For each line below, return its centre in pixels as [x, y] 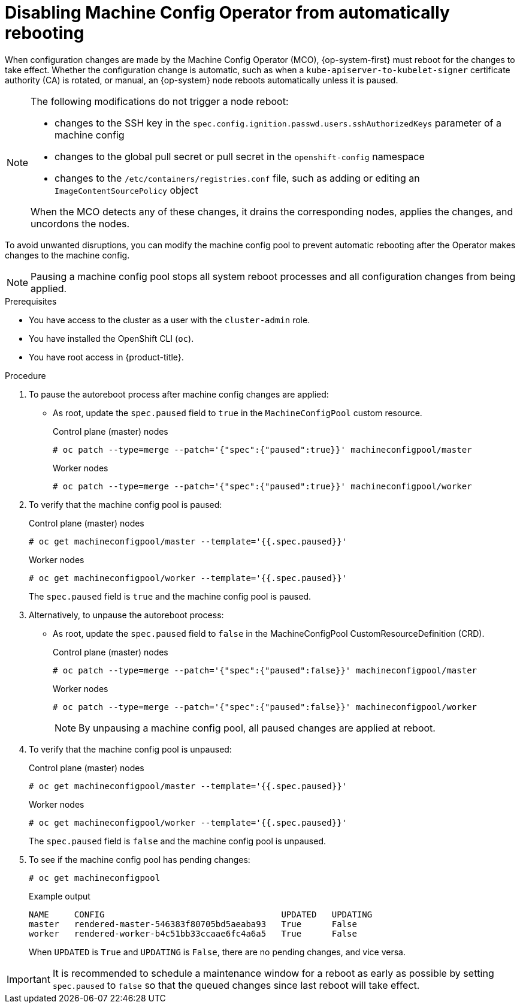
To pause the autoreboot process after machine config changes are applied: [179, 394]
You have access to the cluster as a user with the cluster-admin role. [170, 320]
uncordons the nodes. [80, 223]
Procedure [25, 375]
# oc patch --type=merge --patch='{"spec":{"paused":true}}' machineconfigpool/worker [262, 486]
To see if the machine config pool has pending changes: [140, 859]
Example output [60, 896]
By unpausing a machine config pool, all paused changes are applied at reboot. [257, 728]
